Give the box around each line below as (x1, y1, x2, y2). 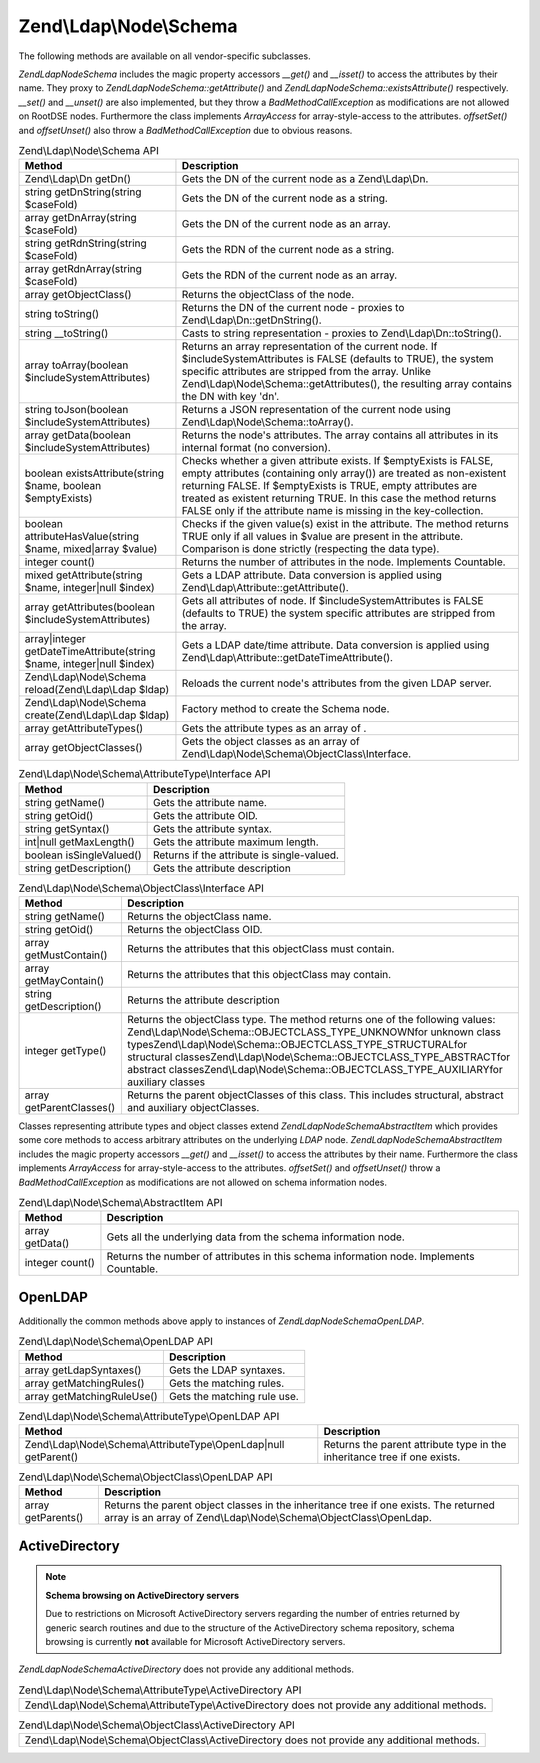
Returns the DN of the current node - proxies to (181, 301, 405, 315)
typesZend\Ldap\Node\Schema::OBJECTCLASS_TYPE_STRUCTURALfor (126, 1038, 468, 1052)
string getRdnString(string (24, 236, 147, 250)
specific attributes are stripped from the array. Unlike (181, 365, 432, 379)
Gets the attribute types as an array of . (181, 721, 367, 735)
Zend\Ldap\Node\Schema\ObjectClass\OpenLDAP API (18, 1470, 274, 1484)
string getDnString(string (24, 185, 142, 199)
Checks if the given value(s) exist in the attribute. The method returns (181, 517, 509, 531)
